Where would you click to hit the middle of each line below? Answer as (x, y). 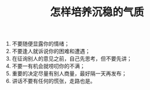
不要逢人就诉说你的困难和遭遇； (51, 51)
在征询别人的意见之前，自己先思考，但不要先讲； (72, 59)
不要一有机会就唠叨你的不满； (48, 66)
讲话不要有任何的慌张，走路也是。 (54, 81)
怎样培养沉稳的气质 (97, 12)
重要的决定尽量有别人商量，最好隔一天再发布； (69, 74)
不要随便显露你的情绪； (40, 44)
